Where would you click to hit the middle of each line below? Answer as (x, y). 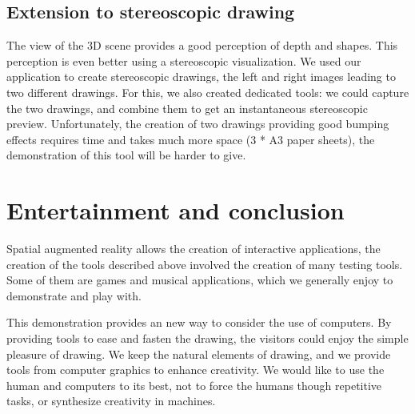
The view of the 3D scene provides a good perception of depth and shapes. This (202, 45)
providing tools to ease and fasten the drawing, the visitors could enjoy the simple (207, 338)
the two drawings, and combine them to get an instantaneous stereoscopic (187, 108)
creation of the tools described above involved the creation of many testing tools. (205, 264)
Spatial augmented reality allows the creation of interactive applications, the (194, 249)
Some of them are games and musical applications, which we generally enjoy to (200, 280)
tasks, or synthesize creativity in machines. (111, 401)
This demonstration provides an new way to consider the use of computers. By (199, 322)
